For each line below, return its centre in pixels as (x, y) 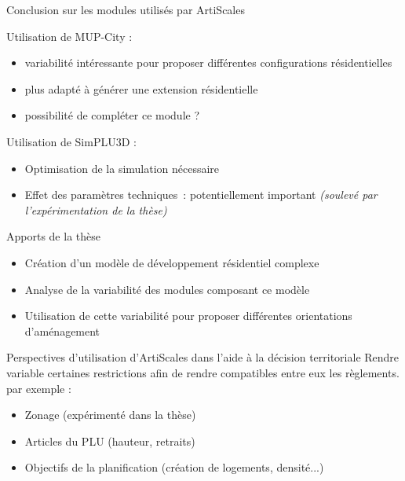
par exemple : (39, 388)
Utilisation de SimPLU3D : (71, 141)
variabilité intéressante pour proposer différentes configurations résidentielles (208, 62)
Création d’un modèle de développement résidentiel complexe (172, 262)
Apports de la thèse (53, 236)
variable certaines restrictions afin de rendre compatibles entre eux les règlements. (203, 372)
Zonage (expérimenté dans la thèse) (110, 415)
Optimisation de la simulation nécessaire (122, 168)
